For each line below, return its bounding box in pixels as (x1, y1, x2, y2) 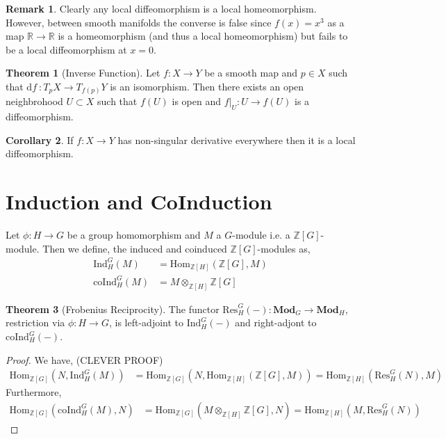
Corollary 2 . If (6, 132, 74, 147)
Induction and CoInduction (6, 187, 272, 216)
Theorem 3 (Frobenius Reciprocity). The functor (6, 301, 220, 316)
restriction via (6, 315, 65, 330)
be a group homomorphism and (67, 228, 201, 242)
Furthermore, (6, 385, 62, 399)
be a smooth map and (204, 65, 298, 80)
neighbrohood (6, 94, 63, 109)
